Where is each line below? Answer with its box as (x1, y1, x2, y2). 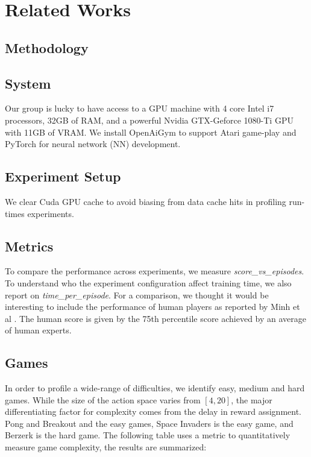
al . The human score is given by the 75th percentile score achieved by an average (5, 312, 307, 324)
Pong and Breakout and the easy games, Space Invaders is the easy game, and (5, 417, 294, 429)
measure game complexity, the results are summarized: (5, 441, 207, 453)
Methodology (5, 38, 89, 57)
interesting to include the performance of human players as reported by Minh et (5, 300, 300, 313)
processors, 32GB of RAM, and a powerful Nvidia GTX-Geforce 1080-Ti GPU (5, 113, 294, 126)
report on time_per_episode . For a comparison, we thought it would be (5, 288, 269, 301)
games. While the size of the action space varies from (5, 393, 201, 406)
